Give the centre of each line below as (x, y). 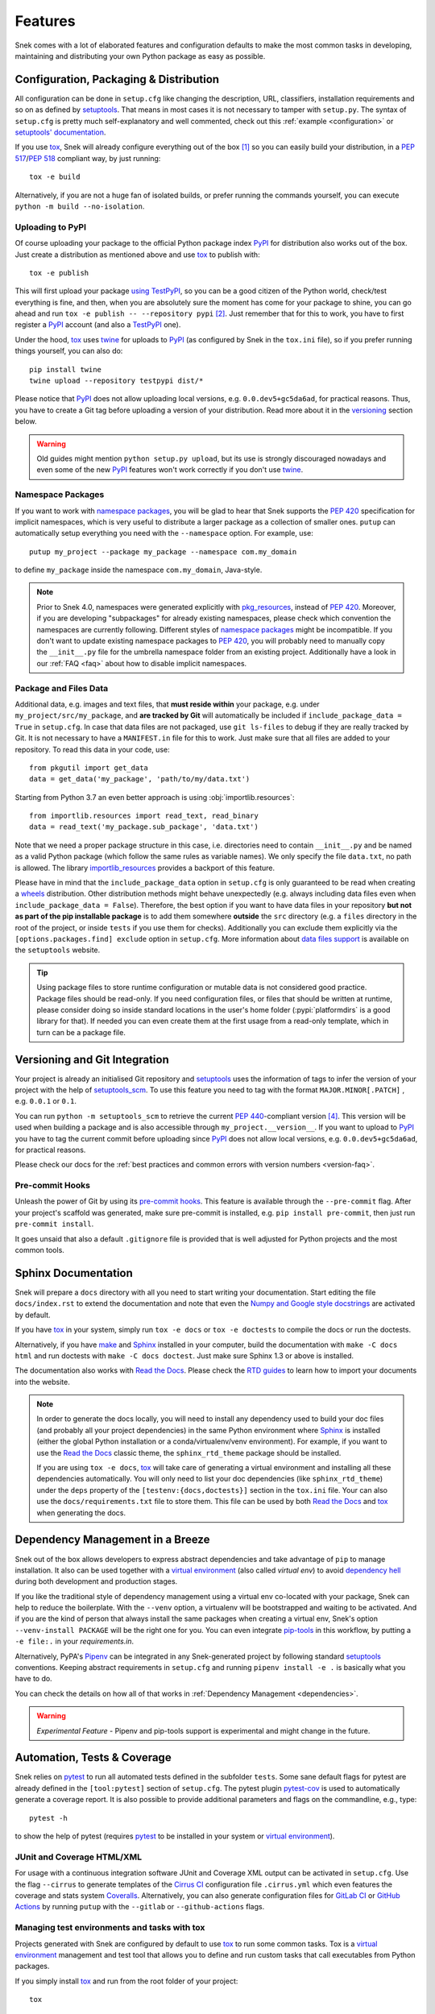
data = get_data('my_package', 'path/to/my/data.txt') (140, 779)
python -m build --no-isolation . (80, 206)
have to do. (33, 1679)
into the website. (42, 1382)
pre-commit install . (54, 1224)
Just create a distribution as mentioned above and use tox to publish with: (138, 255)
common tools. (39, 1250)
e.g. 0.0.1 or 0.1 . (46, 1101)
